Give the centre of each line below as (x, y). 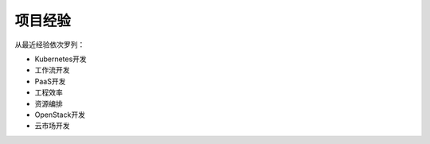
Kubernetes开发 (61, 59)
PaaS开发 (50, 81)
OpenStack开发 (60, 115)
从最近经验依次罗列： (50, 45)
